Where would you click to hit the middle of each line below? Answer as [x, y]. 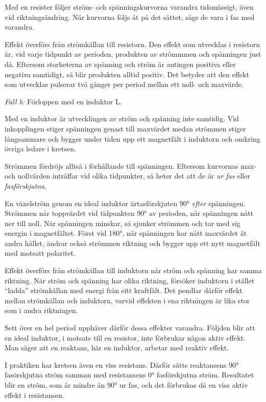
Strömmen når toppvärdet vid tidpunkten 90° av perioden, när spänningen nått [129, 213]
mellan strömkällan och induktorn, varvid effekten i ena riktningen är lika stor [127, 300]
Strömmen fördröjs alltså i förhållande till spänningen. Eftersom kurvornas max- [130, 165]
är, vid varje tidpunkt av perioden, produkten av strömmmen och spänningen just [133, 54]
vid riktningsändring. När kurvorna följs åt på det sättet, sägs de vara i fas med [130, 17]
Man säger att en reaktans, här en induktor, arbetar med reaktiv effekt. [117, 348]
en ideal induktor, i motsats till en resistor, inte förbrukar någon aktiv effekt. [125, 337]
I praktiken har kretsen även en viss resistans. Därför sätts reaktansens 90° [122, 364]
